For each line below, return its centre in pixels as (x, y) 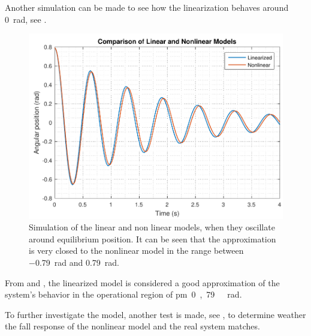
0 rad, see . (26, 19)
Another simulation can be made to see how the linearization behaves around (147, 7)
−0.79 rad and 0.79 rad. (74, 262)
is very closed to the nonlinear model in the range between (136, 250)
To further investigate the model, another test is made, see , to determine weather (155, 314)
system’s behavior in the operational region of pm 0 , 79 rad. (123, 294)
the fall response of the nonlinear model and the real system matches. (132, 326)
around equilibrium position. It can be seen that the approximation (153, 238)
